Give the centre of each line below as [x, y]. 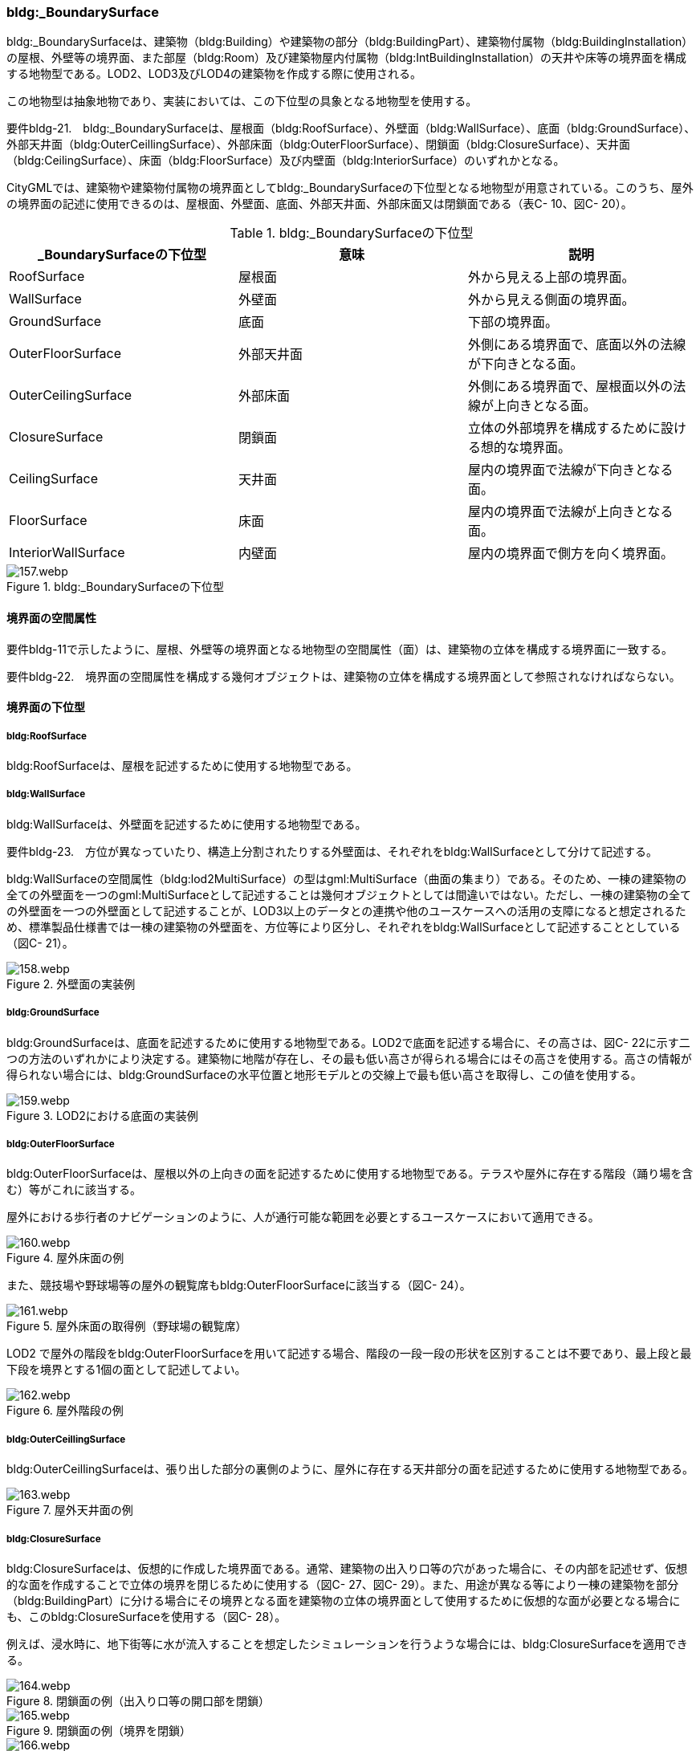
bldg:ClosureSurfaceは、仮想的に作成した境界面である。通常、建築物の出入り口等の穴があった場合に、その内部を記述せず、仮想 [347, 1568]
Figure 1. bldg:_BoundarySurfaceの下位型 [115, 587]
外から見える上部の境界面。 [551, 277]
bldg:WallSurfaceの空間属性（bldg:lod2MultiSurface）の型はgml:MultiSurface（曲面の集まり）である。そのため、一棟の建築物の [347, 878]
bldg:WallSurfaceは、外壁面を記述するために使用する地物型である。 [187, 824]
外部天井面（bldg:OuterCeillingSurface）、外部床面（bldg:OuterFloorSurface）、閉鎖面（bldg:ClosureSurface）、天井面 [319, 145]
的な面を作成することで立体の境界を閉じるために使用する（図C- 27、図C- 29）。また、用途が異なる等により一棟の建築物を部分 [343, 1584]
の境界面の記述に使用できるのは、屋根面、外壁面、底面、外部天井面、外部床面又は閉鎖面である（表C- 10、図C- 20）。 [319, 204]
